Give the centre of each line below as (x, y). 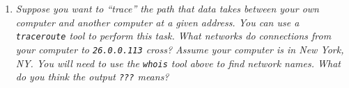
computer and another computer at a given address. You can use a (157, 22)
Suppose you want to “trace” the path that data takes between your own (167, 8)
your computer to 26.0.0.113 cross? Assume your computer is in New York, (180, 49)
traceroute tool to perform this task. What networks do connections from (173, 36)
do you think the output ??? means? (92, 77)
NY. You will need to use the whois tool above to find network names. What (178, 63)
